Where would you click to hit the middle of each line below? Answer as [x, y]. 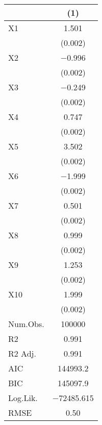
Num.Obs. [26, 324]
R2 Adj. [22, 353]
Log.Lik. [23, 398]
